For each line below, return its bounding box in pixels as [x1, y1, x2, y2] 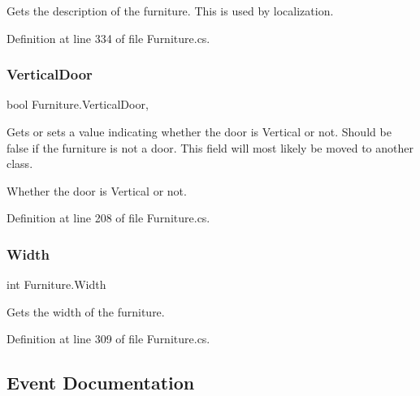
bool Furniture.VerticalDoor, [6, 96, 149, 113]
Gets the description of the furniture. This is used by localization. [6, 2, 334, 19]
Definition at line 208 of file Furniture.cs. [6, 209, 210, 226]
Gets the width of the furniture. [6, 303, 165, 320]
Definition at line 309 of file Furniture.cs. [6, 330, 210, 347]
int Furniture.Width [6, 276, 106, 293]
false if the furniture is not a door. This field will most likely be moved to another [6, 139, 414, 156]
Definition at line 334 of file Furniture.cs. [6, 29, 210, 46]
